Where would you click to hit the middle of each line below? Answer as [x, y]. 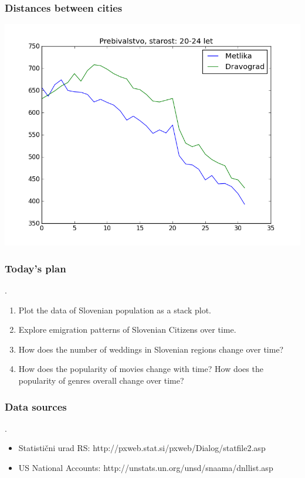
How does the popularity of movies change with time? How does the [141, 369]
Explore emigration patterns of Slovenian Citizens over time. [127, 330]
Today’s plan [35, 268]
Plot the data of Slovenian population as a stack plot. [115, 310]
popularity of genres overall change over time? [101, 380]
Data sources [36, 406]
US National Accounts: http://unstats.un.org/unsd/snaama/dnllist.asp [146, 467]
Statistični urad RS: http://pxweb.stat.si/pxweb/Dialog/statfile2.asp [142, 448]
